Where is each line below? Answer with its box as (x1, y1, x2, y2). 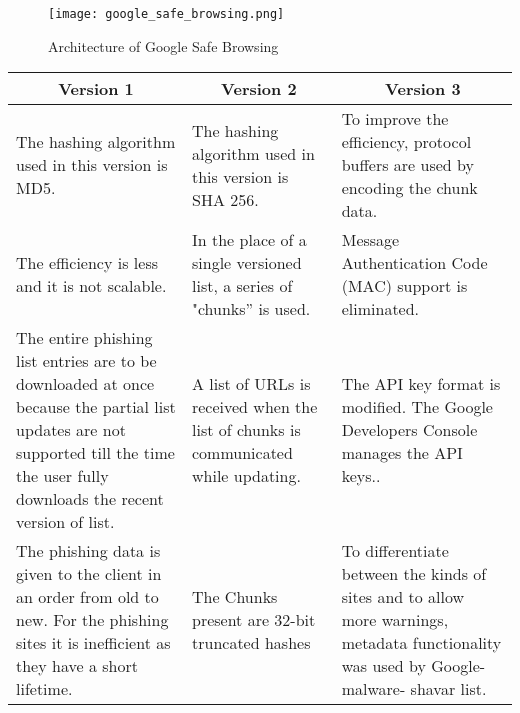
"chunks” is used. (191, 297, 311, 321)
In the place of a (191, 228, 307, 252)
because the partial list (16, 395, 176, 419)
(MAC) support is (341, 274, 468, 298)
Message (341, 228, 400, 252)
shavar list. (410, 677, 487, 701)
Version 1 (58, 77, 134, 101)
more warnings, (341, 608, 449, 632)
